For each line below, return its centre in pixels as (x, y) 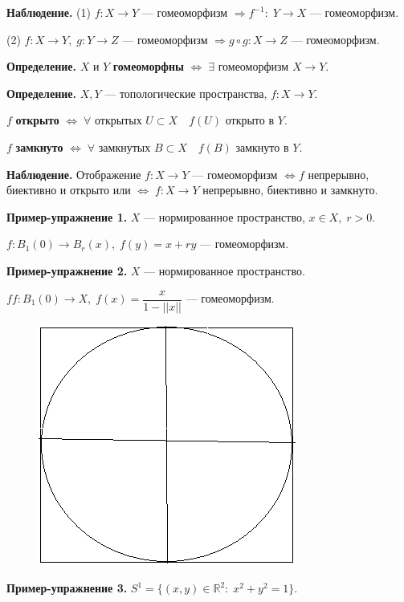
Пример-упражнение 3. (67, 588)
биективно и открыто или (69, 190)
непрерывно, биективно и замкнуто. (290, 190)
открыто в (250, 120)
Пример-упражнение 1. (67, 216)
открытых (118, 120)
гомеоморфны (148, 66)
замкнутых (124, 146)
